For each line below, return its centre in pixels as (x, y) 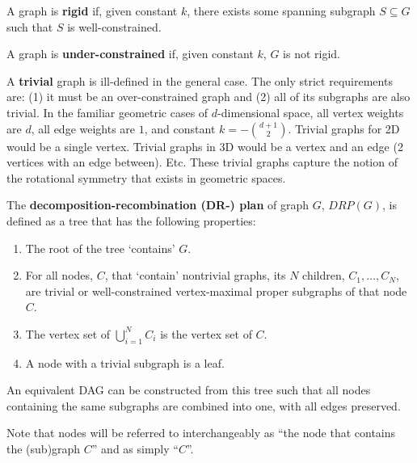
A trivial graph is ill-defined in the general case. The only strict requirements (200, 80)
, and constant (180, 128)
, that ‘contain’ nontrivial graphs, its (195, 275)
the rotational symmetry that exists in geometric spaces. (146, 177)
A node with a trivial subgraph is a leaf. (125, 362)
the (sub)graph (44, 449)
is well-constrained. (114, 26)
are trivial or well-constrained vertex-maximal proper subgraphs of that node (216, 290)
